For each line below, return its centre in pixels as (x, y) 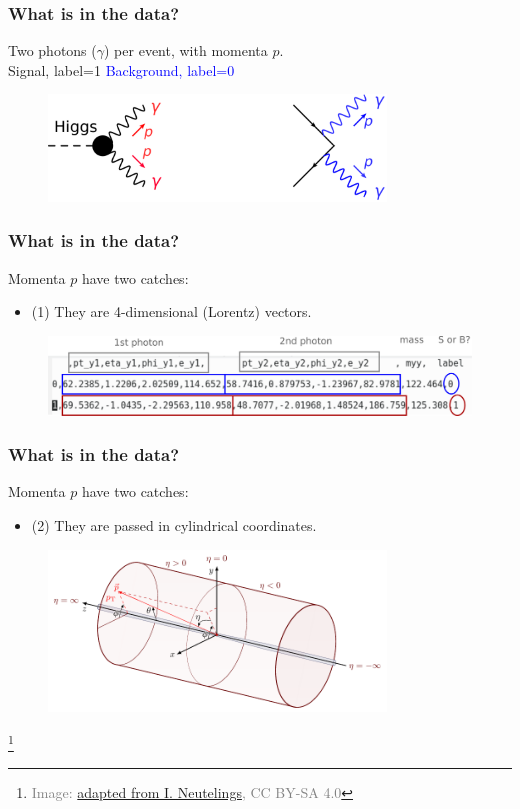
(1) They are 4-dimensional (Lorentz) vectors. (171, 311)
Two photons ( (52, 50)
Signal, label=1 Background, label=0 (121, 69)
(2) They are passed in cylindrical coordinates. (174, 525)
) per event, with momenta (186, 50)
